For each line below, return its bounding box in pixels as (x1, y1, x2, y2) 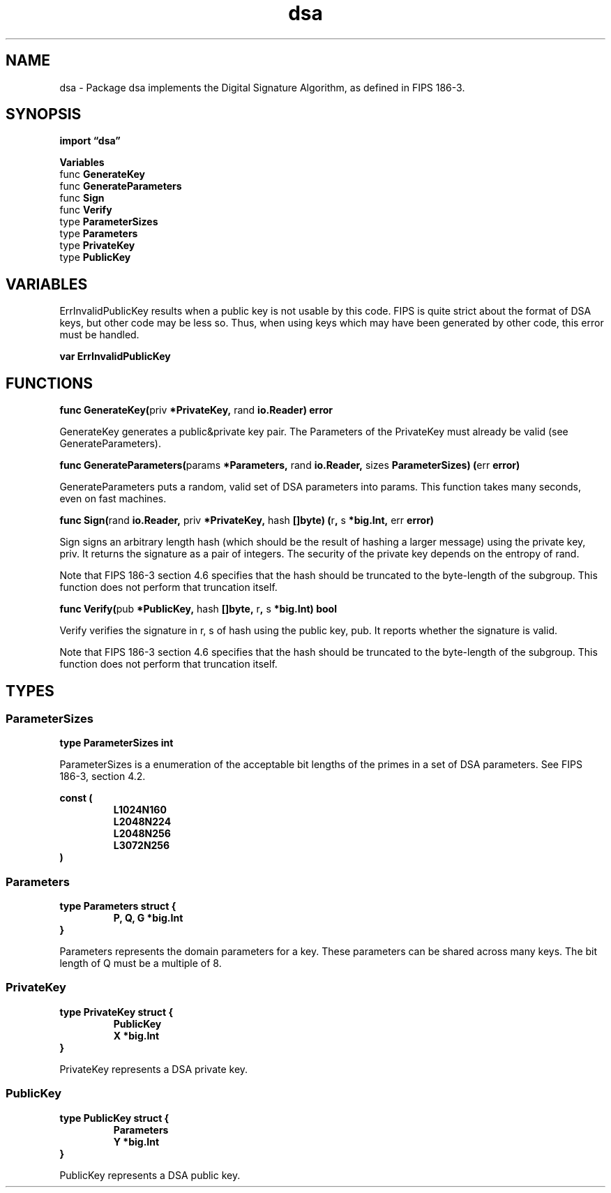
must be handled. (59, 329, 139, 341)
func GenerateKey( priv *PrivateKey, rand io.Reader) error (59, 404, 333, 417)
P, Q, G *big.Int (113, 912, 183, 924)
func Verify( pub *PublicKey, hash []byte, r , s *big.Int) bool (59, 603, 337, 615)
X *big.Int (113, 1029, 160, 1042)
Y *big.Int (113, 1135, 160, 1148)
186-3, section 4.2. (59, 770, 146, 783)
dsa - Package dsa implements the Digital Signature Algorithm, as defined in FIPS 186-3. (59, 81, 465, 93)
